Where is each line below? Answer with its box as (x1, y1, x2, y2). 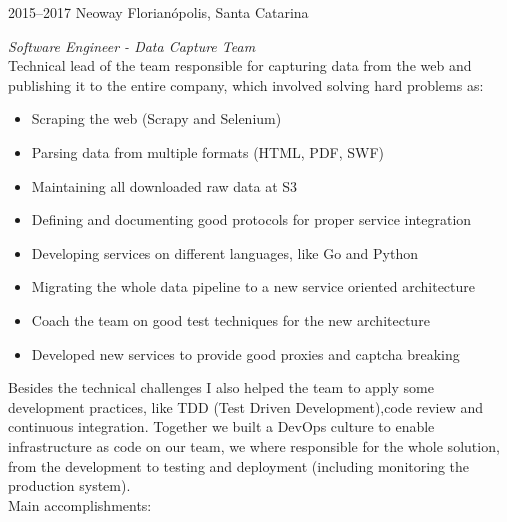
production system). (8, 475, 131, 496)
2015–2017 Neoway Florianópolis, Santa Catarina (8, 2, 309, 22)
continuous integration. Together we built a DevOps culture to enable (8, 416, 435, 437)
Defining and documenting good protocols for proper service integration (31, 209, 472, 230)
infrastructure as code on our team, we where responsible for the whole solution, (8, 435, 500, 456)
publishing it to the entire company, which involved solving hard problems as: (8, 74, 484, 95)
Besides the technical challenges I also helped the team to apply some (8, 377, 434, 398)
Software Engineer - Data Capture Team (8, 35, 256, 56)
